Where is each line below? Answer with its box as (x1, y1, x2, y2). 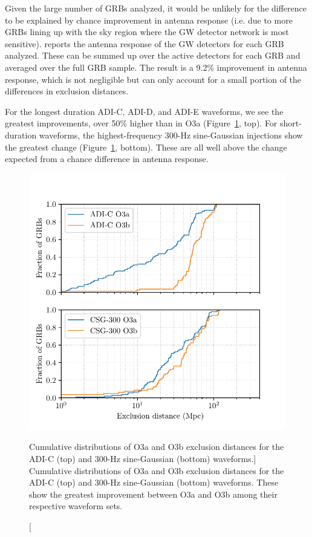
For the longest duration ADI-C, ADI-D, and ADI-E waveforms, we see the (5, 105, 284, 117)
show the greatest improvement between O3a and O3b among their (29, 487, 278, 500)
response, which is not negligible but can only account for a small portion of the (5, 73, 302, 85)
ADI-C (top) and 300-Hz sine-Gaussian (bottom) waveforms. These (29, 476, 279, 489)
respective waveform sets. (29, 500, 123, 512)
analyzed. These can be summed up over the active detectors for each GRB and (5, 49, 301, 62)
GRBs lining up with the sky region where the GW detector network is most (5, 25, 289, 38)
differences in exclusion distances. (5, 85, 129, 97)
